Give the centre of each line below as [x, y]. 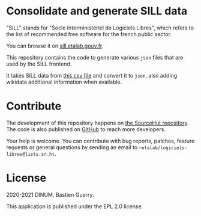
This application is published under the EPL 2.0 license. [75, 206]
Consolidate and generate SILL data [97, 11]
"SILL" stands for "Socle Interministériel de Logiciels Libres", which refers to [100, 28]
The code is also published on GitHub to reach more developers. [86, 129]
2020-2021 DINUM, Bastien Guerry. [50, 194]
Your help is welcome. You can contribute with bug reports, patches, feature [100, 141]
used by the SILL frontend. [39, 64]
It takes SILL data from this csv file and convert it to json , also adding [92, 75]
